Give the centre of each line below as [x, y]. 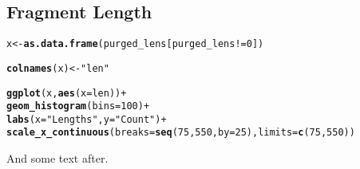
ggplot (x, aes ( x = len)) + [67, 93]
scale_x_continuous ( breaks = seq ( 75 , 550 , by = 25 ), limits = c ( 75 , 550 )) [181, 133]
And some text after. [57, 158]
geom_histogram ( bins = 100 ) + [78, 106]
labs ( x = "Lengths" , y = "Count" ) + [87, 119]
